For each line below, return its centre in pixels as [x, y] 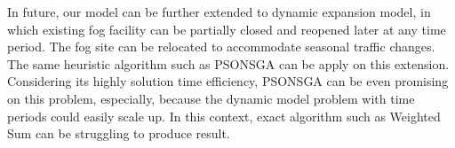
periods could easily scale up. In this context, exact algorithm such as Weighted [224, 116]
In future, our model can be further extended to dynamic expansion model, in [219, 12]
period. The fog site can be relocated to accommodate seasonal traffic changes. [221, 47]
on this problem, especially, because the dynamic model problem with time [211, 98]
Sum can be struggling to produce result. [119, 133]
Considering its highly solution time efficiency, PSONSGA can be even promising [228, 81]
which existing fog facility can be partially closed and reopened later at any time [227, 29]
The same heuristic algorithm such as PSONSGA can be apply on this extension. [228, 63]
